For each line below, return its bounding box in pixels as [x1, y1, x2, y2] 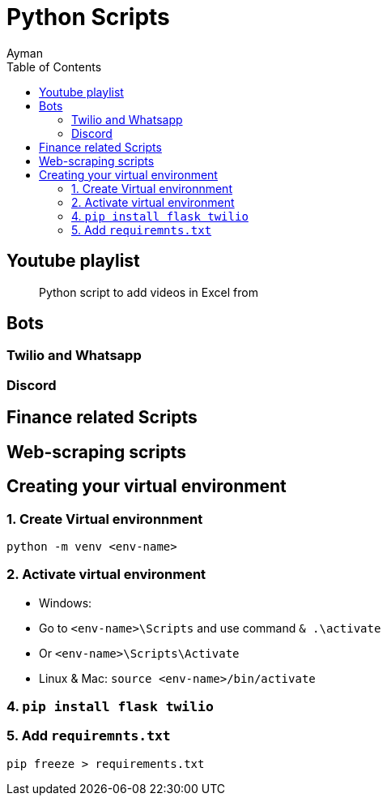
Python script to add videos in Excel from [39, 285, 258, 299]
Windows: [39, 595, 92, 610]
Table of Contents [6, 59, 102, 74]
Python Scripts [6, 3, 170, 31]
